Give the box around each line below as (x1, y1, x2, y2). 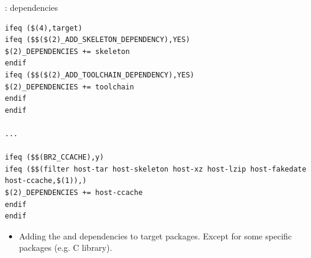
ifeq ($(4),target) (5, 23, 82, 32)
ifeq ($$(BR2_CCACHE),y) (5, 153, 104, 162)
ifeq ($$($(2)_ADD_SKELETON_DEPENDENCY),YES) (5, 35, 190, 44)
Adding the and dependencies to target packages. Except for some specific (19, 229, 292, 242)
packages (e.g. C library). (19, 241, 112, 254)
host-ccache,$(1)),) (5, 176, 87, 185)
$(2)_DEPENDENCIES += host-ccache (5, 188, 143, 197)
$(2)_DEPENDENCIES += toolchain (5, 82, 134, 91)
